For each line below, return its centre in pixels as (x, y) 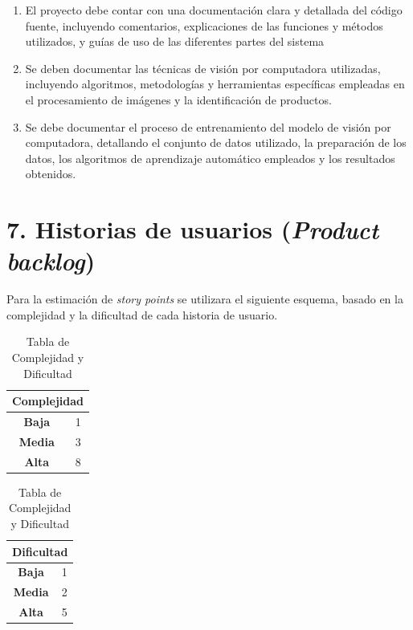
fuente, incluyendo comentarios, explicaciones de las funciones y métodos (204, 25)
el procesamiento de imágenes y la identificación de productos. (178, 99)
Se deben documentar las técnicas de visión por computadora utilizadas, (203, 68)
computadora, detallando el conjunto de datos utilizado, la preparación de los (216, 142)
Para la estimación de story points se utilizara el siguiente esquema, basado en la (205, 299)
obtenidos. (51, 174)
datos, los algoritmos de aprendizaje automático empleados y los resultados (210, 158)
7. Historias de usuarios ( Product (193, 230)
